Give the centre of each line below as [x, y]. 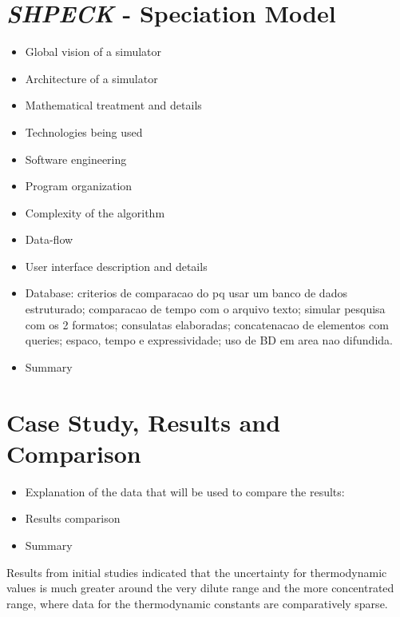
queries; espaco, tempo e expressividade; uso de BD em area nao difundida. [209, 340]
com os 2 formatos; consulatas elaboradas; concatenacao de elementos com [207, 324]
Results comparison [73, 518]
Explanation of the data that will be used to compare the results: [185, 491]
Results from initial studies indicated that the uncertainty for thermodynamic [197, 572]
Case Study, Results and [144, 422]
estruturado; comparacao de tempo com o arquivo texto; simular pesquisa [205, 309]
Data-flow [49, 239]
